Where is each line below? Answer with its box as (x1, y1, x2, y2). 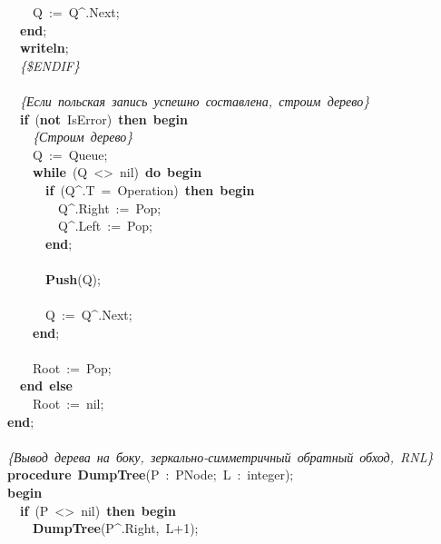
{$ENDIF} (20, 55, 81, 74)
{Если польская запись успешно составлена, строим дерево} (20, 91, 370, 110)
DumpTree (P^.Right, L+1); (33, 519, 199, 538)
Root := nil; (32, 394, 104, 413)
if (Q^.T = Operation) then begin (45, 180, 255, 199)
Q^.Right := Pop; (57, 198, 162, 217)
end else (20, 376, 73, 395)
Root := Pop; (32, 358, 112, 377)
